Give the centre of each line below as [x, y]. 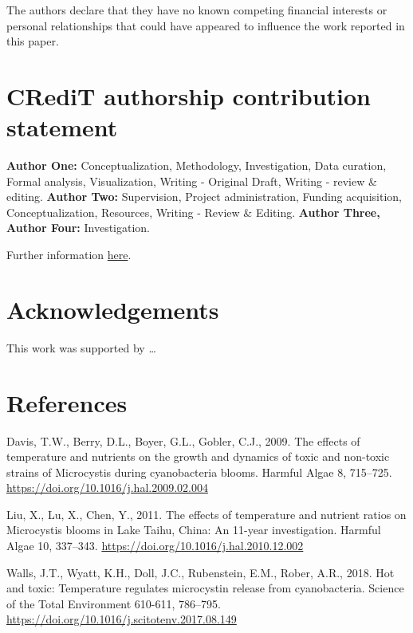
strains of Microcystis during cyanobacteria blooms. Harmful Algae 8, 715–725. [199, 472]
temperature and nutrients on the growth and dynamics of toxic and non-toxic [198, 456]
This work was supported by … [81, 347]
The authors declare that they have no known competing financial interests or [197, 10]
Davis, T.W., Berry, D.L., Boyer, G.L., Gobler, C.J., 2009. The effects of [183, 440]
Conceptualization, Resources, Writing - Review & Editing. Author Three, [193, 212]
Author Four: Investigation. [79, 228]
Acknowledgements [113, 309]
